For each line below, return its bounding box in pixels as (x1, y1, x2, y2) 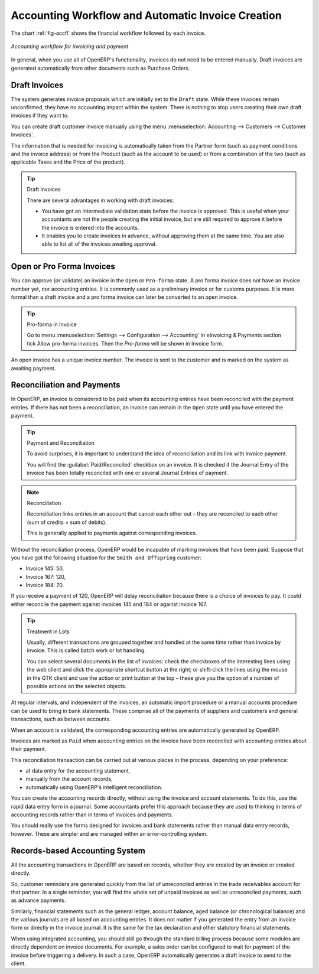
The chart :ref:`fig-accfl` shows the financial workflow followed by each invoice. (11, 30, 206, 37)
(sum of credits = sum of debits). (27, 519, 107, 526)
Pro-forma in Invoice (27, 321, 77, 328)
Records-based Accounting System (11, 845, 146, 856)
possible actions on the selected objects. (27, 682, 127, 689)
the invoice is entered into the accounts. (41, 224, 139, 231)
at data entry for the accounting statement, (25, 767, 131, 774)
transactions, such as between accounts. (11, 715, 112, 723)
